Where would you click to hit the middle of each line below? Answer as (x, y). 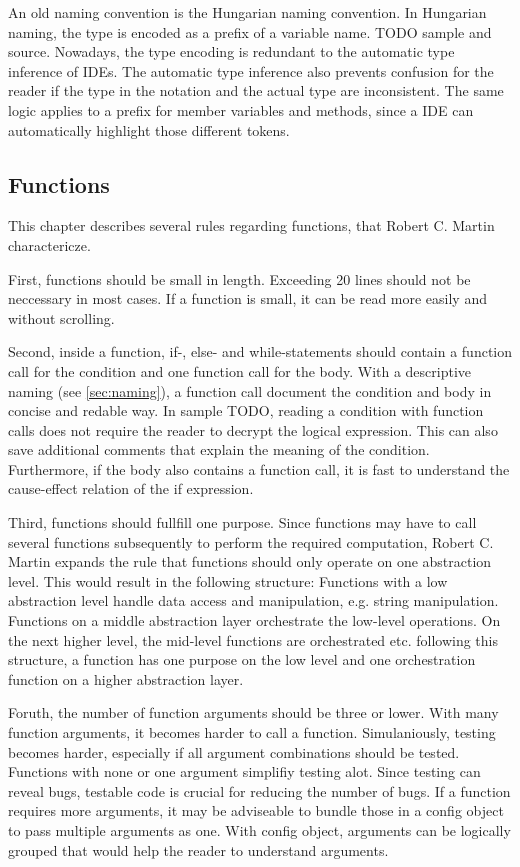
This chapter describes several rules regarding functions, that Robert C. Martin (251, 225)
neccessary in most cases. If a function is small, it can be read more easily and (247, 298)
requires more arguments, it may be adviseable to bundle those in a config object (256, 810)
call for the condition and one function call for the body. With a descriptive (240, 370)
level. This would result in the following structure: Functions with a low (228, 580)
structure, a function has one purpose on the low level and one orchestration (242, 659)
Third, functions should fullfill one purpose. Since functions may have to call (242, 522)
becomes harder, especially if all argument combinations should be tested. (234, 751)
